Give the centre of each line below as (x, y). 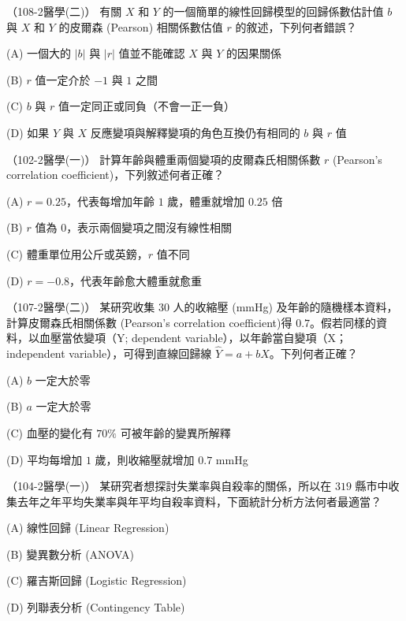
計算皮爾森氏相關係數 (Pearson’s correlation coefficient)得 (149, 322)
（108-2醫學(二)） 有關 (64, 11)
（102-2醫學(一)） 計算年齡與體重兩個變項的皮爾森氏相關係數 (164, 159)
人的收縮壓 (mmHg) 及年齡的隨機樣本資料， (285, 307)
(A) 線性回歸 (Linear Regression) (88, 528)
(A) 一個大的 (39, 53)
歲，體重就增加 (206, 201)
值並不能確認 (152, 53)
